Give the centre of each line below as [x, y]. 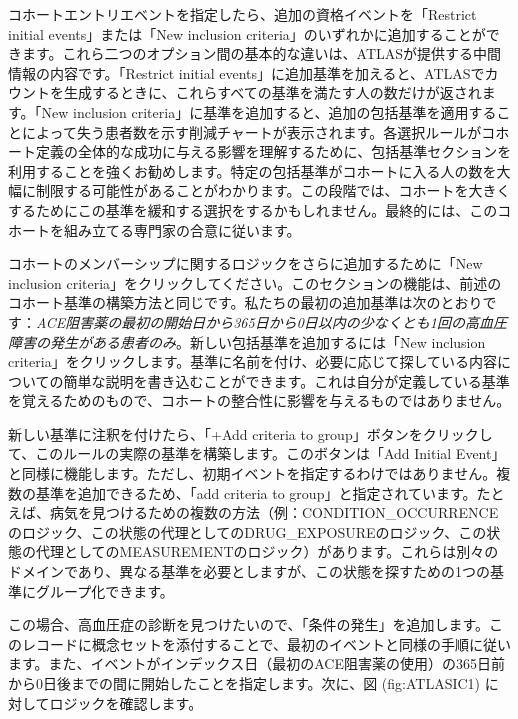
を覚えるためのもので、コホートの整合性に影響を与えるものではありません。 [259, 400]
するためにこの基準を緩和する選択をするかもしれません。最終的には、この [253, 209]
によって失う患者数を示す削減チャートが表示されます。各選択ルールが [251, 131]
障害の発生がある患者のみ [92, 341]
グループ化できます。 [104, 590]
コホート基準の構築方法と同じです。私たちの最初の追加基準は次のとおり [245, 302]
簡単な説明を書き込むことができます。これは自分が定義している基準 [286, 380]
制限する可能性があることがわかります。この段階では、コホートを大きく [273, 190]
